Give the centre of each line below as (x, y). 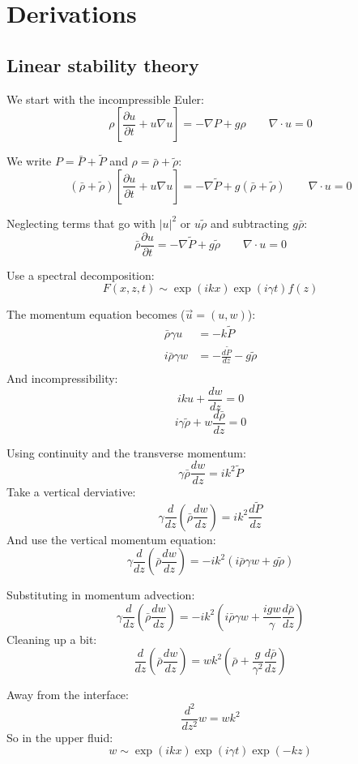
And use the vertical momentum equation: (111, 539)
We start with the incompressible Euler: (105, 99)
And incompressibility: (62, 378)
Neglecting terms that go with (81, 223)
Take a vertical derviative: (71, 492)
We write (29, 161)
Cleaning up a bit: (52, 639)
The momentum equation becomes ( (96, 314)
